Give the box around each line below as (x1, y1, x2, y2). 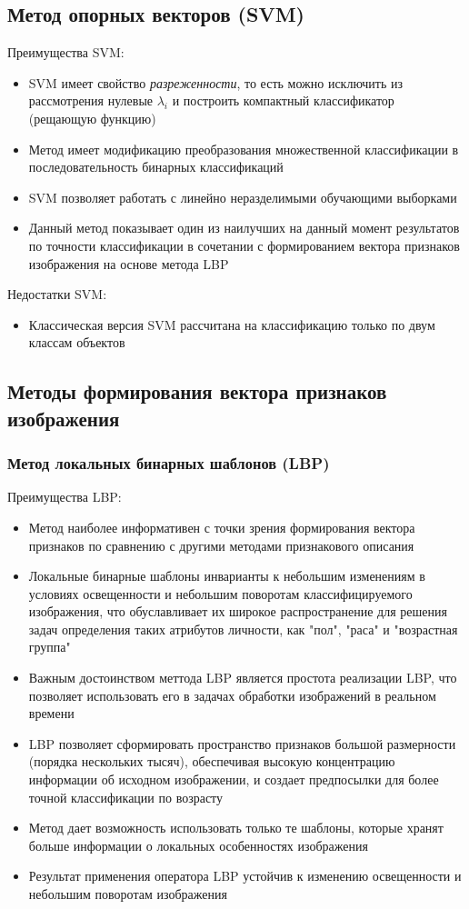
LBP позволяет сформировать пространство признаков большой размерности (28, 734, 456, 753)
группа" (28, 637, 71, 656)
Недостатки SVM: (7, 285, 107, 304)
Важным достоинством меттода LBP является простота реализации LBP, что (28, 668, 457, 687)
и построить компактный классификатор (172, 91, 394, 110)
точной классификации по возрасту (28, 787, 224, 806)
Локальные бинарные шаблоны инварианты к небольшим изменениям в (28, 566, 425, 585)
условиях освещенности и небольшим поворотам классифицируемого (28, 584, 413, 603)
